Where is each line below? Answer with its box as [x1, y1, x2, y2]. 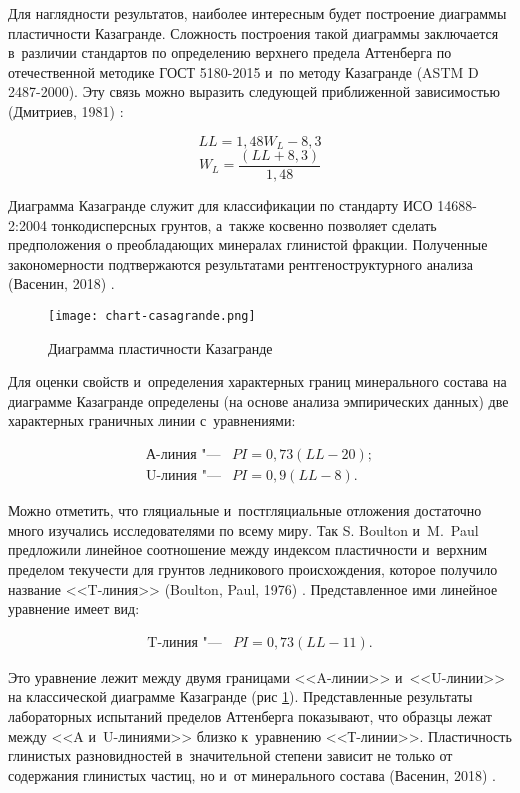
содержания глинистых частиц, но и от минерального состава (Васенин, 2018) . [8, 764, 496, 785]
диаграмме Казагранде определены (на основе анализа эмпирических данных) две [8, 390, 509, 411]
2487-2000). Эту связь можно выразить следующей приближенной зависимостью [8, 81, 500, 102]
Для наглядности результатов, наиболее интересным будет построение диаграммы [8, 3, 507, 23]
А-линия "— [145, 448, 221, 463]
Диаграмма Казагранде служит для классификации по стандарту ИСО [8, 195, 433, 216]
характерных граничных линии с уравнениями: [8, 410, 296, 431]
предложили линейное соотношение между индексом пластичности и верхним [8, 539, 488, 560]
